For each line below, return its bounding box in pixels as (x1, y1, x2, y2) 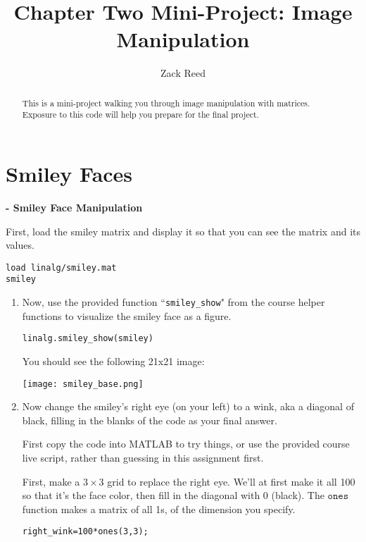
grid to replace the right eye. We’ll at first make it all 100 (107, 474, 355, 488)
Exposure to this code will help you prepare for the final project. (22, 109, 259, 121)
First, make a (22, 474, 80, 488)
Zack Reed (160, 66, 206, 80)
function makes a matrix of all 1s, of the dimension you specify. (22, 501, 296, 516)
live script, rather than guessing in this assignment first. (22, 450, 264, 464)
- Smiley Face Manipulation (6, 199, 143, 214)
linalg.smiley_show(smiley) (22, 333, 153, 344)
